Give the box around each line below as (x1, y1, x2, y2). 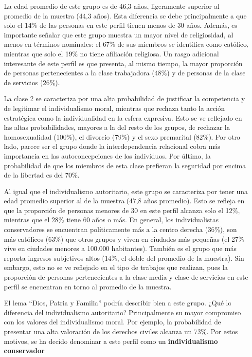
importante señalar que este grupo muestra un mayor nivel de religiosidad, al (4, 29, 234, 39)
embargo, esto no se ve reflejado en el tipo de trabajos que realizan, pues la (4, 262, 228, 272)
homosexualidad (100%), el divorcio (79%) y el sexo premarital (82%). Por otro (4, 131, 240, 142)
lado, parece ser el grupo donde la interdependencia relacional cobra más (4, 141, 220, 151)
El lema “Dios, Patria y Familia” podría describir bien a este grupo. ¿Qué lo (4, 298, 232, 308)
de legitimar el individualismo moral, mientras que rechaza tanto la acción (4, 103, 225, 113)
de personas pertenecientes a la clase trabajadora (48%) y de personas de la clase (4, 68, 246, 78)
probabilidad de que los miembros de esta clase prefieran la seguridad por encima (4, 160, 246, 170)
